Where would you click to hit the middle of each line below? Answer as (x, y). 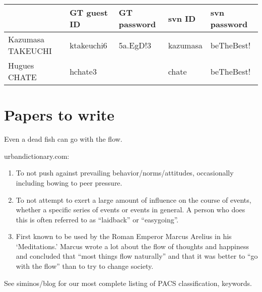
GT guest (89, 12)
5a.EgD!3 (135, 45)
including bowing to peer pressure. (69, 182)
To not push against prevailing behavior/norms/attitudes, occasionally (125, 173)
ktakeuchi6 (88, 45)
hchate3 (83, 71)
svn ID (182, 18)
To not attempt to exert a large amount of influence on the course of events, (134, 199)
